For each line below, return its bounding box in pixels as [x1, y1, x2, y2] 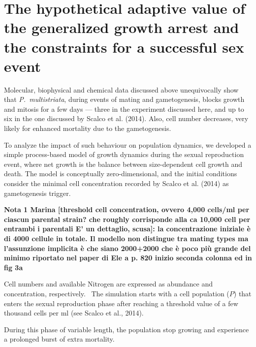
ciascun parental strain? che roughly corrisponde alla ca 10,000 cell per [4, 214, 251, 224]
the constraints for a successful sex [4, 36, 244, 57]
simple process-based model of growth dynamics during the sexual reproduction [4, 149, 244, 159]
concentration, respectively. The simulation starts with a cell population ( [4, 288, 229, 298]
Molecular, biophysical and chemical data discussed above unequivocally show [4, 84, 239, 95]
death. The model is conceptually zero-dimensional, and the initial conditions [4, 168, 237, 179]
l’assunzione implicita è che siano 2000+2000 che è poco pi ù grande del [4, 243, 251, 253]
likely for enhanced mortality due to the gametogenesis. [4, 123, 171, 133]
